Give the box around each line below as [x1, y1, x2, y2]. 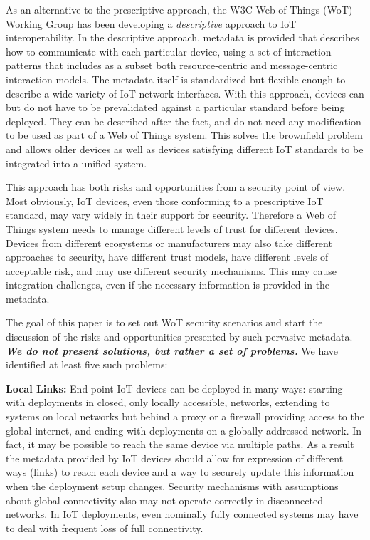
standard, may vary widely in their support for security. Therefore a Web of [6, 207, 337, 222]
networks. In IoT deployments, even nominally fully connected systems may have [6, 507, 359, 521]
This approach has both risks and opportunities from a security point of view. [6, 180, 346, 194]
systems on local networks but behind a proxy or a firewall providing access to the [6, 409, 364, 424]
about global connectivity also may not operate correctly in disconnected [6, 492, 323, 507]
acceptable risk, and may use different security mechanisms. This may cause [6, 263, 337, 278]
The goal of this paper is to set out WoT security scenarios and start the [6, 315, 323, 330]
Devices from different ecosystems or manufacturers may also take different [6, 235, 332, 250]
